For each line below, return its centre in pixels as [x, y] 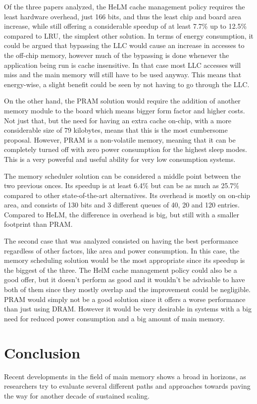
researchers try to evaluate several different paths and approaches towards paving [127, 386]
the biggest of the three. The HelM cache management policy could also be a [121, 270]
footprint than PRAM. [38, 224]
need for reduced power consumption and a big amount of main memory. [114, 318]
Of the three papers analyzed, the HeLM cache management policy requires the [125, 6]
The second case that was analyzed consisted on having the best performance [121, 241]
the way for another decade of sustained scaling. [77, 395]
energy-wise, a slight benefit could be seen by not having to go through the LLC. [127, 84]
